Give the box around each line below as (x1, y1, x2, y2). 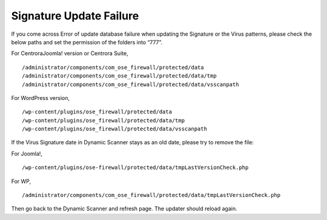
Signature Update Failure (11, 9, 139, 22)
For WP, (11, 178, 31, 185)
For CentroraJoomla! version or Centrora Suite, (11, 50, 128, 57)
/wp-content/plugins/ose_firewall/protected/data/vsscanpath (22, 125, 207, 133)
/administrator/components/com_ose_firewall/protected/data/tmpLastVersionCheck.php (22, 192, 281, 199)
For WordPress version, (11, 94, 70, 101)
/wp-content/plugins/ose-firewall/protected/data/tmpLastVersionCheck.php (22, 164, 249, 171)
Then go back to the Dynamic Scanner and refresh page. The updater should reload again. (11, 205, 237, 212)
